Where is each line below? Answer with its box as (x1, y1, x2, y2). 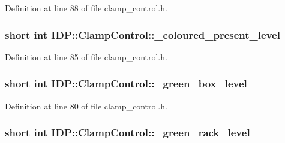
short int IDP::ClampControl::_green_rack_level (5, 125, 250, 140)
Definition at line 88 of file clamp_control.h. (5, 2, 167, 14)
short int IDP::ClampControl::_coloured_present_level (5, 27, 280, 42)
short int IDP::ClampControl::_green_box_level (5, 76, 247, 91)
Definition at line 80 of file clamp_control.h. (5, 99, 167, 112)
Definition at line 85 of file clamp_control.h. (5, 50, 167, 63)
